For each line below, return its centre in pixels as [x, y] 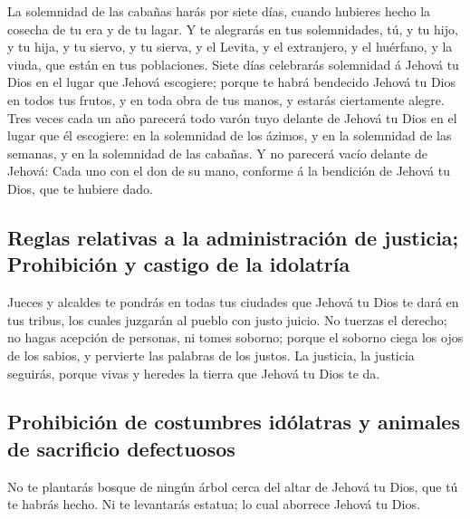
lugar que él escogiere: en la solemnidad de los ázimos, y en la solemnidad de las [230, 135]
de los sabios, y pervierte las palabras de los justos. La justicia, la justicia [211, 355]
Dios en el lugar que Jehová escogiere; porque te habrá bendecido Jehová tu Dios [232, 82]
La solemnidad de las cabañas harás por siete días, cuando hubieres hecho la [219, 11]
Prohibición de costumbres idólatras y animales [234, 422]
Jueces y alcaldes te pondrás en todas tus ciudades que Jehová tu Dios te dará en [233, 302]
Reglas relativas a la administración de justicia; [233, 237]
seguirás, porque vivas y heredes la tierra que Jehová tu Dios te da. [194, 373]
